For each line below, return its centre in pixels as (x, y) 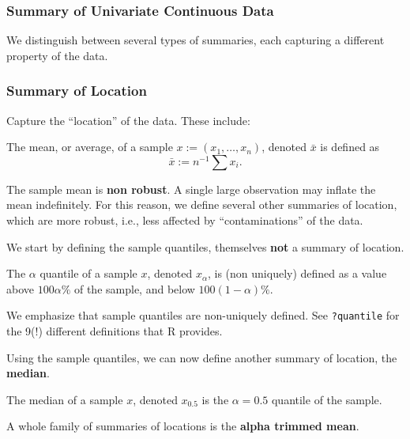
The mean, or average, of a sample (90, 147)
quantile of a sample (88, 273)
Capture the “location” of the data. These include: (128, 120)
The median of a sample (65, 399)
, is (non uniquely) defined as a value (297, 273)
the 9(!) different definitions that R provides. (115, 331)
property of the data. (57, 55)
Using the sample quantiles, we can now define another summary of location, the (202, 357)
